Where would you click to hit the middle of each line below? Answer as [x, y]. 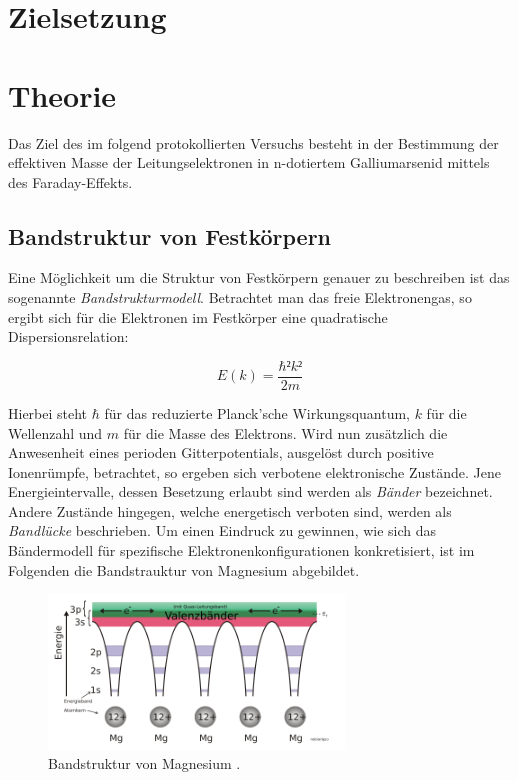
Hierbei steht [48, 412]
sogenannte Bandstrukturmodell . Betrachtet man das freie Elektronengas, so [240, 297]
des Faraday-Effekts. [70, 181]
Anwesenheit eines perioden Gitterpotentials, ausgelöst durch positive [221, 452]
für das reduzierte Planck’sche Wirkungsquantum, [257, 412]
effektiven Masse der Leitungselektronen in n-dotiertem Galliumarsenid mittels [249, 162]
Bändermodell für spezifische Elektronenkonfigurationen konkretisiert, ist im [241, 550]
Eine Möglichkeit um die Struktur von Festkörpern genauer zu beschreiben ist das [259, 277]
